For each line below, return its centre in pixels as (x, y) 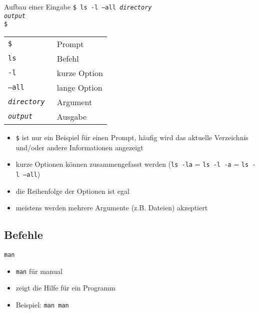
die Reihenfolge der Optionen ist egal (72, 191)
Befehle (23, 235)
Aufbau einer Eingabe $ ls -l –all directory (78, 7)
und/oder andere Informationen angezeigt (79, 147)
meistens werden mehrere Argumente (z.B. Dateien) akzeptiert (112, 208)
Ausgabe (72, 116)
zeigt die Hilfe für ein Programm (65, 288)
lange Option (79, 87)
